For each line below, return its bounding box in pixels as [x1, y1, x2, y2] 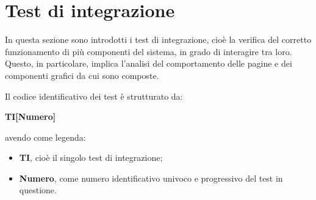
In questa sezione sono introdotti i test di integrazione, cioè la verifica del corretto [5, 33, 312, 46]
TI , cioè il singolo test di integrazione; [19, 151, 163, 164]
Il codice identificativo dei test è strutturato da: [5, 89, 183, 102]
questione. [19, 183, 57, 196]
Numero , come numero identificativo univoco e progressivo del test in [19, 171, 283, 184]
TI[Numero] [5, 110, 56, 123]
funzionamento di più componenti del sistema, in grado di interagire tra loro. [5, 45, 292, 57]
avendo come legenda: [5, 130, 86, 143]
